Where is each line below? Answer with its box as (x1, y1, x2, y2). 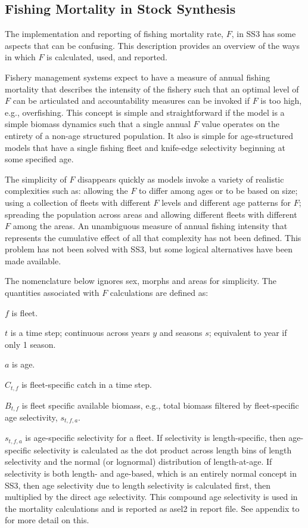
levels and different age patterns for (161, 196, 291, 208)
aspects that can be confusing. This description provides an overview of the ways (5, 39, 300, 51)
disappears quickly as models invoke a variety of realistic (77, 172, 284, 185)
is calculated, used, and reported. (46, 51, 167, 63)
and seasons (159, 326, 203, 339)
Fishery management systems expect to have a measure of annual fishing (5, 70, 270, 83)
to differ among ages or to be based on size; (139, 184, 298, 197)
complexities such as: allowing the (5, 184, 128, 197)
